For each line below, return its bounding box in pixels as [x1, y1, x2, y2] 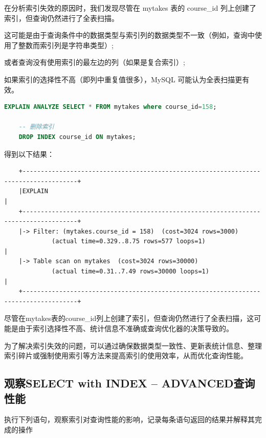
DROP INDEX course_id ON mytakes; [18, 133, 136, 141]
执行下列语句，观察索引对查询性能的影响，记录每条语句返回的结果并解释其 [4, 414, 255, 425]
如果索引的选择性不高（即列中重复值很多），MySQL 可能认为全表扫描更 [4, 74, 242, 84]
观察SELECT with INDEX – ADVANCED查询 [4, 375, 255, 391]
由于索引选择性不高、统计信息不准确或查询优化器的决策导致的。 [18, 323, 233, 334]
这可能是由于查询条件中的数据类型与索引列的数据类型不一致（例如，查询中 [4, 30, 255, 40]
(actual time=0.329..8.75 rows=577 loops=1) [52, 238, 206, 245]
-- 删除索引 [18, 123, 54, 131]
